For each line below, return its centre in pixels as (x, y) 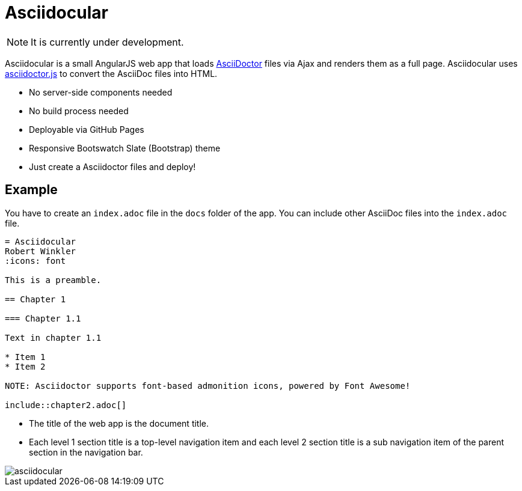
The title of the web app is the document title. (119, 423)
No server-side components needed (101, 92)
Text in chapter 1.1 (53, 337)
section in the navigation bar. (86, 452)
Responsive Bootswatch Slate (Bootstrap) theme (125, 148)
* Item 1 (25, 357)
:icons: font (35, 261)
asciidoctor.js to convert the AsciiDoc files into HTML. (111, 73)
